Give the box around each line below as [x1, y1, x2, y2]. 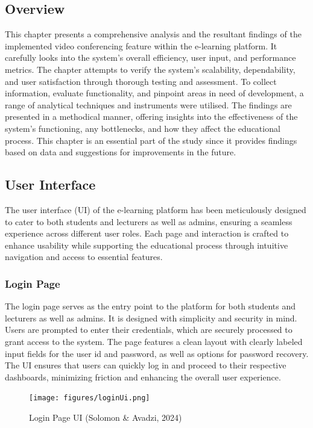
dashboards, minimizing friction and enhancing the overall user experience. [5, 370, 281, 383]
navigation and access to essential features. [5, 250, 163, 263]
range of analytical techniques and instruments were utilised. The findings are [5, 98, 292, 111]
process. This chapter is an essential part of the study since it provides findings [5, 134, 297, 146]
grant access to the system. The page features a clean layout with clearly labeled [5, 335, 303, 347]
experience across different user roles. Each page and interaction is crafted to [5, 227, 289, 240]
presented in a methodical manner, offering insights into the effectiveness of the [5, 110, 298, 123]
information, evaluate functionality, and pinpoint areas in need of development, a [5, 87, 304, 99]
